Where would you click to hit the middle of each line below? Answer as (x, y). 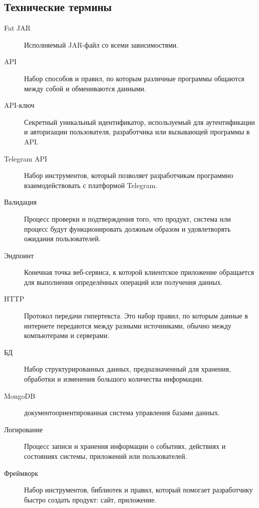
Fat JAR (18, 28)
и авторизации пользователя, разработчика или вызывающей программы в (137, 132)
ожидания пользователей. (62, 238)
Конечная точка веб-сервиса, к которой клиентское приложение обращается (139, 272)
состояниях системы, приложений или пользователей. (106, 456)
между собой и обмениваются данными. (85, 88)
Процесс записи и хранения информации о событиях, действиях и (125, 446)
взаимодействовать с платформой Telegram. (91, 185)
